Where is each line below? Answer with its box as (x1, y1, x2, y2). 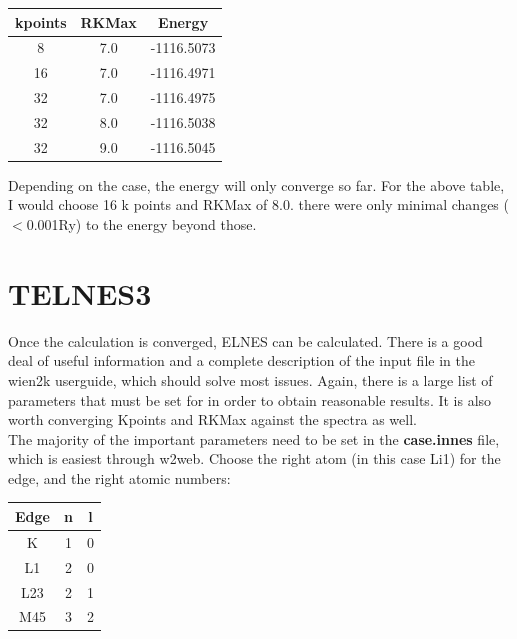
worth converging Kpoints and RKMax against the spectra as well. (8, 409, 417, 430)
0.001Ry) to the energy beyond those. (26, 214, 257, 234)
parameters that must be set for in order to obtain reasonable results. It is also (8, 389, 492, 410)
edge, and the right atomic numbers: (8, 467, 231, 488)
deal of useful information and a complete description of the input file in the (8, 350, 475, 371)
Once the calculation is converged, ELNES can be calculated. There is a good (8, 330, 483, 351)
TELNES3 (8, 272, 152, 313)
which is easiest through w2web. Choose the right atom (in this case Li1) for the (8, 448, 501, 469)
